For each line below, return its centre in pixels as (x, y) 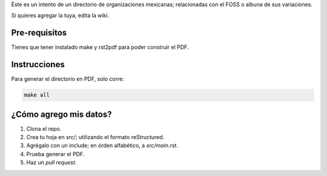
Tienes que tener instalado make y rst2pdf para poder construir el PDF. (100, 47)
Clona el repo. (44, 129)
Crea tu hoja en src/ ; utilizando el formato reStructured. (95, 137)
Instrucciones (38, 64)
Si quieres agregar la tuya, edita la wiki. (60, 16)
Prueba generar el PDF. (55, 154)
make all (37, 95)
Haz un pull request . (51, 163)
